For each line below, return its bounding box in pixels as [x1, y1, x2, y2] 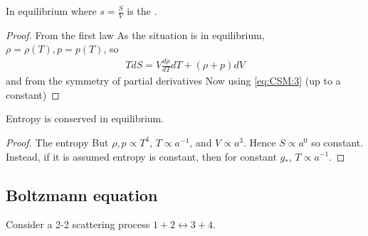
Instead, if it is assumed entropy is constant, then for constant [6, 149, 277, 163]
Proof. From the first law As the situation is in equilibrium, [6, 27, 265, 42]
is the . [127, 4, 157, 18]
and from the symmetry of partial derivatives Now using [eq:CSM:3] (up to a [6, 73, 341, 88]
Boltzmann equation [6, 183, 158, 205]
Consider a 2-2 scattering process [6, 217, 150, 232]
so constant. [311, 134, 364, 149]
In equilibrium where [6, 4, 97, 18]
